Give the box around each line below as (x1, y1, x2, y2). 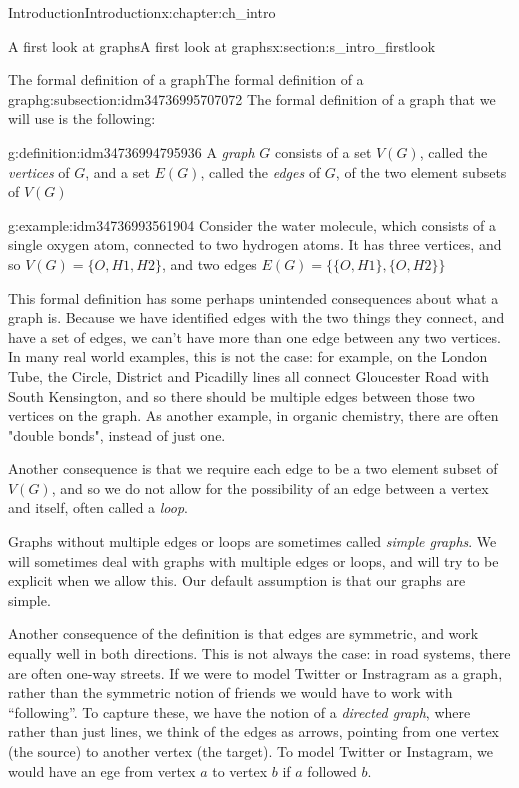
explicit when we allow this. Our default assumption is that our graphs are (8, 570, 466, 591)
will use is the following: (8, 108, 156, 129)
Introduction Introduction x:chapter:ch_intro (8, 2, 276, 22)
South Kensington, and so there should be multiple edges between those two (8, 385, 475, 406)
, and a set (85, 161, 150, 182)
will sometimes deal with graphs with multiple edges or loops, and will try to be (8, 550, 499, 571)
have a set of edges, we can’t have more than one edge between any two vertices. (8, 326, 501, 347)
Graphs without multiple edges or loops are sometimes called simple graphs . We (8, 531, 497, 552)
